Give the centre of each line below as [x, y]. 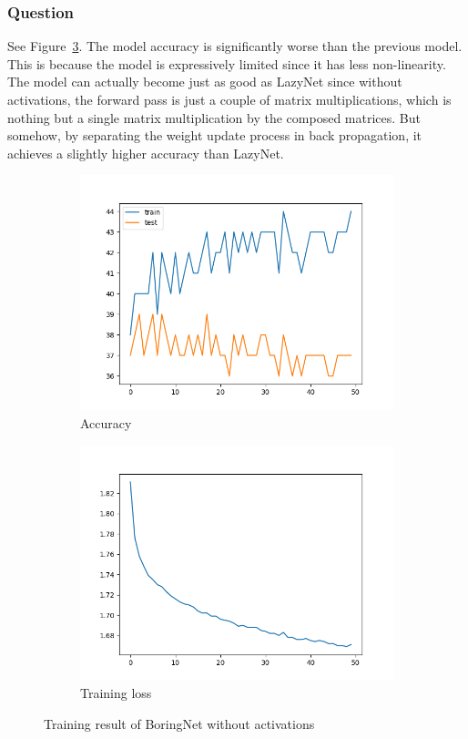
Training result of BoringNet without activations [179, 723]
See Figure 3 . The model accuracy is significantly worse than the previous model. [235, 46]
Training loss [116, 693]
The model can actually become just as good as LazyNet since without [205, 82]
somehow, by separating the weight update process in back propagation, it [215, 135]
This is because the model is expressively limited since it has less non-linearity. [227, 63]
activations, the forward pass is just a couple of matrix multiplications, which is [229, 99]
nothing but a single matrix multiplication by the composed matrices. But [214, 117]
